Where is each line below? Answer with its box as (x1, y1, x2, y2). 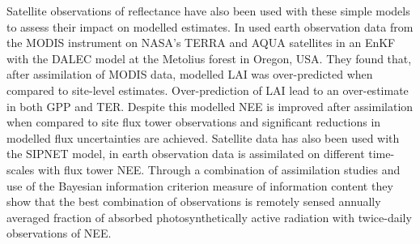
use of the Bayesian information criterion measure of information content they (6, 177, 393, 194)
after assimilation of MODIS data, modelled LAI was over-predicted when (6, 66, 373, 83)
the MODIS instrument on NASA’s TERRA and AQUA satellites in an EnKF (6, 34, 396, 51)
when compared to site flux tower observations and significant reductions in (6, 113, 381, 131)
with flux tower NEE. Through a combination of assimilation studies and (38, 161, 401, 178)
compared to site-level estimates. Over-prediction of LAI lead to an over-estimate (6, 81, 409, 98)
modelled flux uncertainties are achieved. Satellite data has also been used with (6, 129, 400, 146)
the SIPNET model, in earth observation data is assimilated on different (6, 145, 365, 162)
